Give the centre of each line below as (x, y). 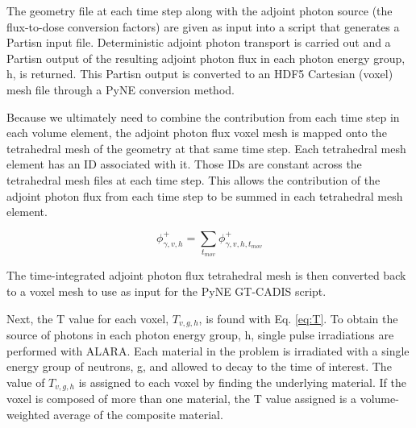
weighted (28, 414)
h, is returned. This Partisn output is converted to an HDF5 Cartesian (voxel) (200, 74)
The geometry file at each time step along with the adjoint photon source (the (200, 10)
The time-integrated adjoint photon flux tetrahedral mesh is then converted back (206, 275)
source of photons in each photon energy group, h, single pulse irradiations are (200, 335)
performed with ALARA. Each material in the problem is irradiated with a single (208, 350)
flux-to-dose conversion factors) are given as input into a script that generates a (203, 26)
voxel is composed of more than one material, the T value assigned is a (182, 399)
